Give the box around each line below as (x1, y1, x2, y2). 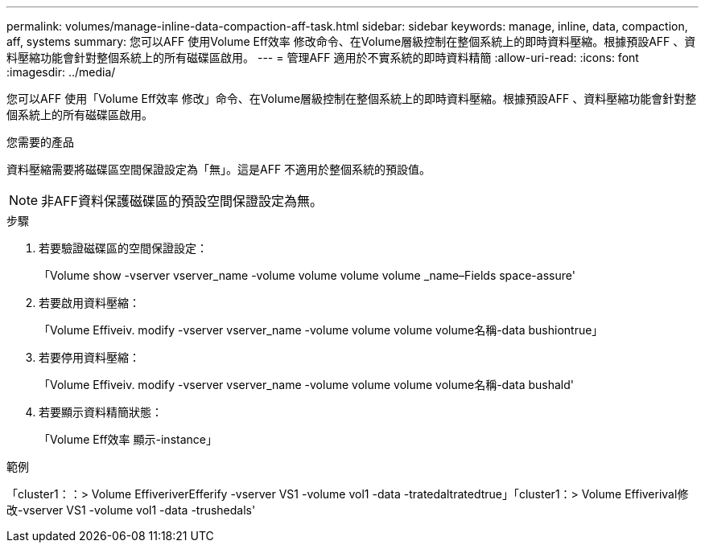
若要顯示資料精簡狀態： (39, 405, 163, 419)
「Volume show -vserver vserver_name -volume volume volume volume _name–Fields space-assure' (39, 268, 575, 282)
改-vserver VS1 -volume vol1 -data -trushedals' (6, 503, 256, 517)
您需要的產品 (6, 135, 74, 149)
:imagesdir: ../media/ (6, 65, 116, 79)
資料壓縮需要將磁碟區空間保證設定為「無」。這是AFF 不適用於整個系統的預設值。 (6, 162, 431, 176)
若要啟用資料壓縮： (39, 296, 140, 309)
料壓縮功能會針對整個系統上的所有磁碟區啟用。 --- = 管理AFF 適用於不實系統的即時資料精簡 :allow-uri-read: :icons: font (6, 51, 639, 64)
